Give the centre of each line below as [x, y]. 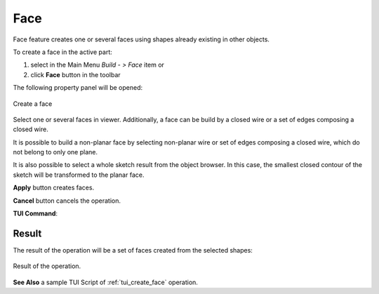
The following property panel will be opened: [78, 88]
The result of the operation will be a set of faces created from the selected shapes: [133, 250]
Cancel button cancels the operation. [67, 201]
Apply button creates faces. [54, 188]
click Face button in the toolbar [75, 74]
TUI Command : [35, 213]
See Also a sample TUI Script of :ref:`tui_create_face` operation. [105, 282]
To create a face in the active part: [62, 52]
